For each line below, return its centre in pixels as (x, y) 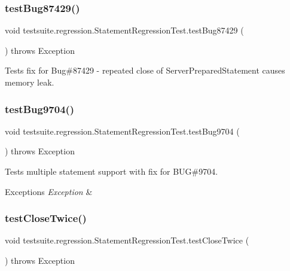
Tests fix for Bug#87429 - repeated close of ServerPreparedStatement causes (145, 70)
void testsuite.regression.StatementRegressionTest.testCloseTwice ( (127, 240)
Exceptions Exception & (49, 191)
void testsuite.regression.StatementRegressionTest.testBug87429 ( (124, 30)
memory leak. (30, 82)
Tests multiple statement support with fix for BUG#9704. (112, 171)
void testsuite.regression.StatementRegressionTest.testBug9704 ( (122, 131)
